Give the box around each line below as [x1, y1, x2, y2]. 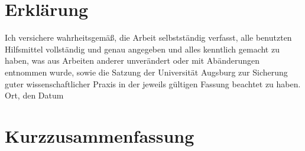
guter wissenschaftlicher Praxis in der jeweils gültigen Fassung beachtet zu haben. [5, 77, 301, 90]
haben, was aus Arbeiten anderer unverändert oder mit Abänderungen [5, 54, 259, 67]
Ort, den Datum [5, 89, 64, 101]
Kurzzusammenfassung [5, 123, 194, 147]
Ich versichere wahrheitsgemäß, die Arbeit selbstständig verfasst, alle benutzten [5, 31, 292, 44]
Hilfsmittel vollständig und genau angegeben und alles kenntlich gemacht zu [5, 42, 280, 55]
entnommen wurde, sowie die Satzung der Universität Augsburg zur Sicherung [5, 65, 288, 78]
